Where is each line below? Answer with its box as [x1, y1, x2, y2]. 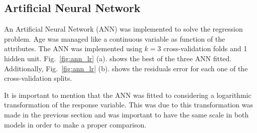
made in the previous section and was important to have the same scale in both [4, 109, 249, 119]
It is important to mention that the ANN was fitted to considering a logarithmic [4, 89, 251, 100]
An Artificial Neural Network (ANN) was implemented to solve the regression [4, 24, 243, 34]
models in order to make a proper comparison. [4, 119, 147, 129]
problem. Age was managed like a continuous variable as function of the [4, 33, 225, 44]
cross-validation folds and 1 [163, 43, 247, 54]
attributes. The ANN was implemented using [4, 43, 143, 54]
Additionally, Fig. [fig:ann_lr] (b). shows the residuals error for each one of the [4, 63, 248, 73]
